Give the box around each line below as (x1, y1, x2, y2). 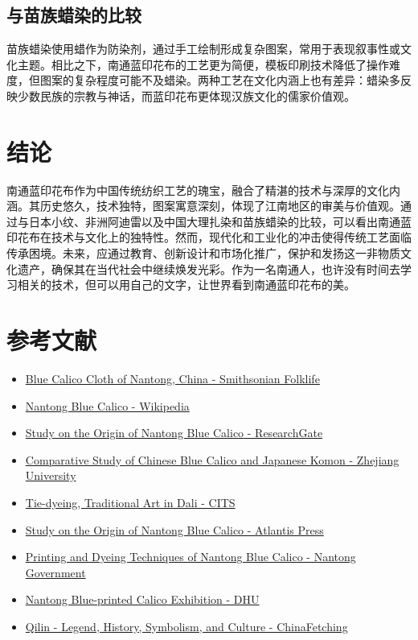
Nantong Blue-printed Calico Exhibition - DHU (25, 591, 260, 608)
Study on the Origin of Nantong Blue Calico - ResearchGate (25, 424, 323, 441)
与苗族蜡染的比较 (6, 2, 141, 27)
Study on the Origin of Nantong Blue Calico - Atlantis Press (25, 521, 324, 538)
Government (25, 564, 86, 580)
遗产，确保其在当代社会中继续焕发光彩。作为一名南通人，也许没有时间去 (17, 260, 400, 277)
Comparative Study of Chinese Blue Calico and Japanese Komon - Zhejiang (25, 451, 400, 468)
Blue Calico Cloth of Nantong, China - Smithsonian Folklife (25, 370, 320, 386)
